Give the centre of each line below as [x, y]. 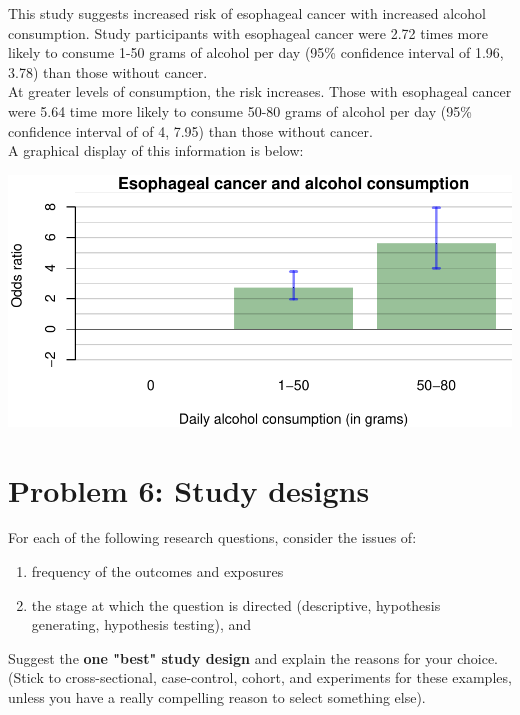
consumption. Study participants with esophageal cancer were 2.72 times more [248, 32]
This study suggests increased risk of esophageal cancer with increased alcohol [247, 13]
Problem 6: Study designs [189, 489]
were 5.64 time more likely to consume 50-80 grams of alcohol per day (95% [240, 110]
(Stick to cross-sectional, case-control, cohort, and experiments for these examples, [260, 677]
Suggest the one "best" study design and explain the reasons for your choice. [253, 657]
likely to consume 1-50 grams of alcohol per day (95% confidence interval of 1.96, [256, 52]
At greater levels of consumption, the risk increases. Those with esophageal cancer [260, 91]
